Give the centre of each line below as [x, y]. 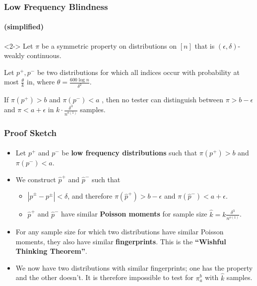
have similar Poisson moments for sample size [134, 214]
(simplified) [24, 27]
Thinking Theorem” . [51, 251]
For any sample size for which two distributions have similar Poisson [120, 231]
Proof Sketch [31, 132]
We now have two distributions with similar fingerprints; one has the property [134, 267]
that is [205, 45]
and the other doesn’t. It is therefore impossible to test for [104, 277]
